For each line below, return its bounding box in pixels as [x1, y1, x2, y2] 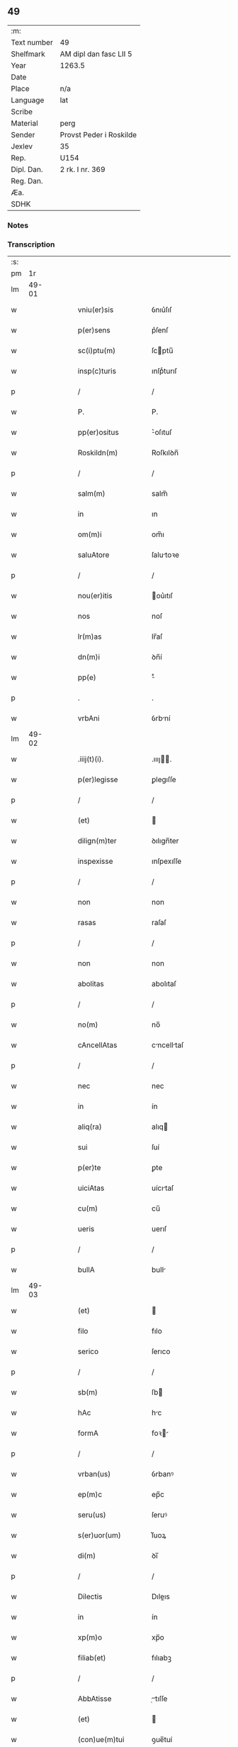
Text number [11, 37, 53, 47]
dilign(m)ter [77, 836, 117, 846]
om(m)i [77, 529, 102, 539]
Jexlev [11, 141, 33, 151]
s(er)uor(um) [77, 1530, 122, 1540]
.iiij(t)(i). [77, 754, 104, 764]
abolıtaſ [151, 979, 177, 989]
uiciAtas [77, 1183, 105, 1193]
